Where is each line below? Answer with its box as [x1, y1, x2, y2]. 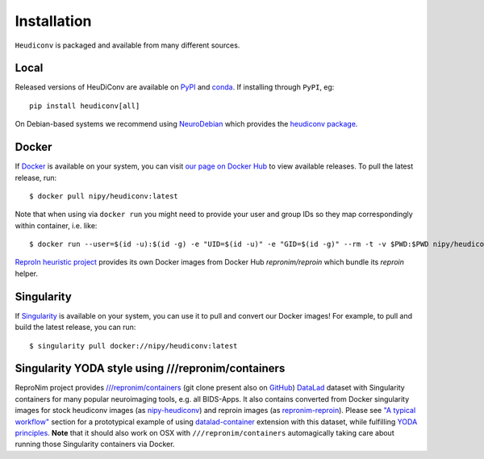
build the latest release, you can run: [15, 323, 136, 332]
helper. [15, 269, 38, 278]
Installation [15, 12, 92, 30]
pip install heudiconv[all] [29, 101, 140, 111]
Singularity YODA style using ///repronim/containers [15, 361, 286, 375]
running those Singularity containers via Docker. [15, 440, 175, 449]
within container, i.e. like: [15, 220, 98, 230]
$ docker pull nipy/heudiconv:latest [29, 191, 179, 201]
